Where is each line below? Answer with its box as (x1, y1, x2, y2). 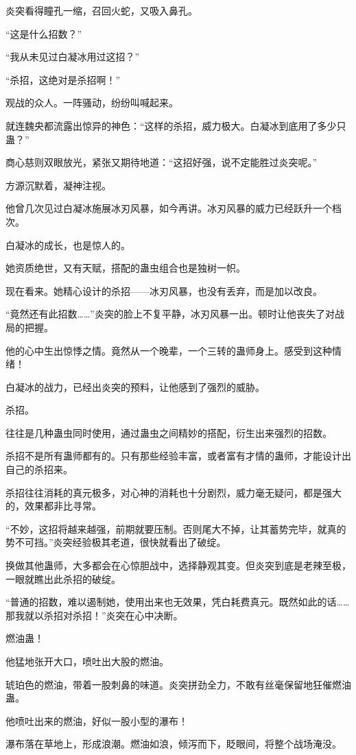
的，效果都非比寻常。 (5, 499, 102, 513)
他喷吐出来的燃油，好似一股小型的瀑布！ (5, 713, 188, 728)
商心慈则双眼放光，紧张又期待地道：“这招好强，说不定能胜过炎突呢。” (5, 155, 318, 169)
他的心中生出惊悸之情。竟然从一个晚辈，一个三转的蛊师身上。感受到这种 (5, 343, 332, 357)
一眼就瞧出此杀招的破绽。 (5, 571, 121, 586)
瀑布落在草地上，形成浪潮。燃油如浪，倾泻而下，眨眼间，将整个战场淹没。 (5, 736, 342, 751)
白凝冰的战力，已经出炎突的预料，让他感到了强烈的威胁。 (5, 379, 265, 394)
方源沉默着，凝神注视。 (5, 178, 111, 192)
